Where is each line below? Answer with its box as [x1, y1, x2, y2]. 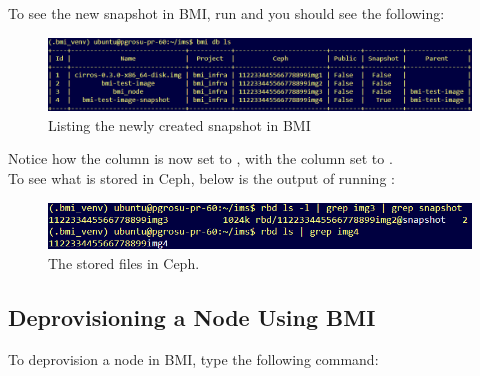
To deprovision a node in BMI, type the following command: [8, 348, 379, 369]
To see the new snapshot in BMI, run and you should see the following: [8, 3, 445, 23]
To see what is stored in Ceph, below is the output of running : [8, 168, 395, 189]
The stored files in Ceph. [48, 253, 200, 274]
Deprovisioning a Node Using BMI [8, 302, 376, 333]
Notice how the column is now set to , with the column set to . [8, 148, 393, 169]
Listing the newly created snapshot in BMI [48, 114, 311, 135]
